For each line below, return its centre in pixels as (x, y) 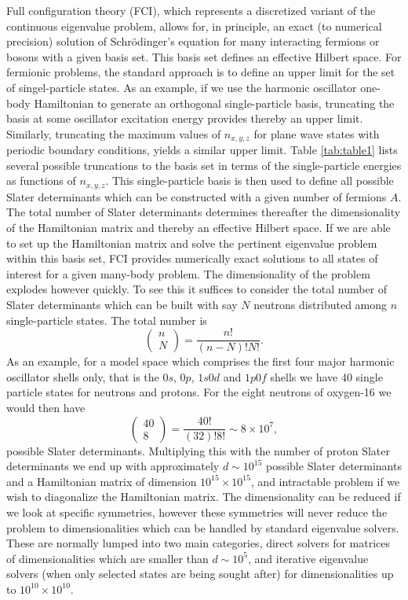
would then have (46, 408)
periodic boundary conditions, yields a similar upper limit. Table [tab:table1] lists (202, 150)
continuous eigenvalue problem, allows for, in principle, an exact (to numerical (194, 26)
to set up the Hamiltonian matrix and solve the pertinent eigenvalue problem (192, 243)
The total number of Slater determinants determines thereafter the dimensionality (204, 212)
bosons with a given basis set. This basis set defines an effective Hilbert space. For (204, 56)
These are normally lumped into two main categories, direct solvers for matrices (199, 543)
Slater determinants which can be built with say (122, 304)
